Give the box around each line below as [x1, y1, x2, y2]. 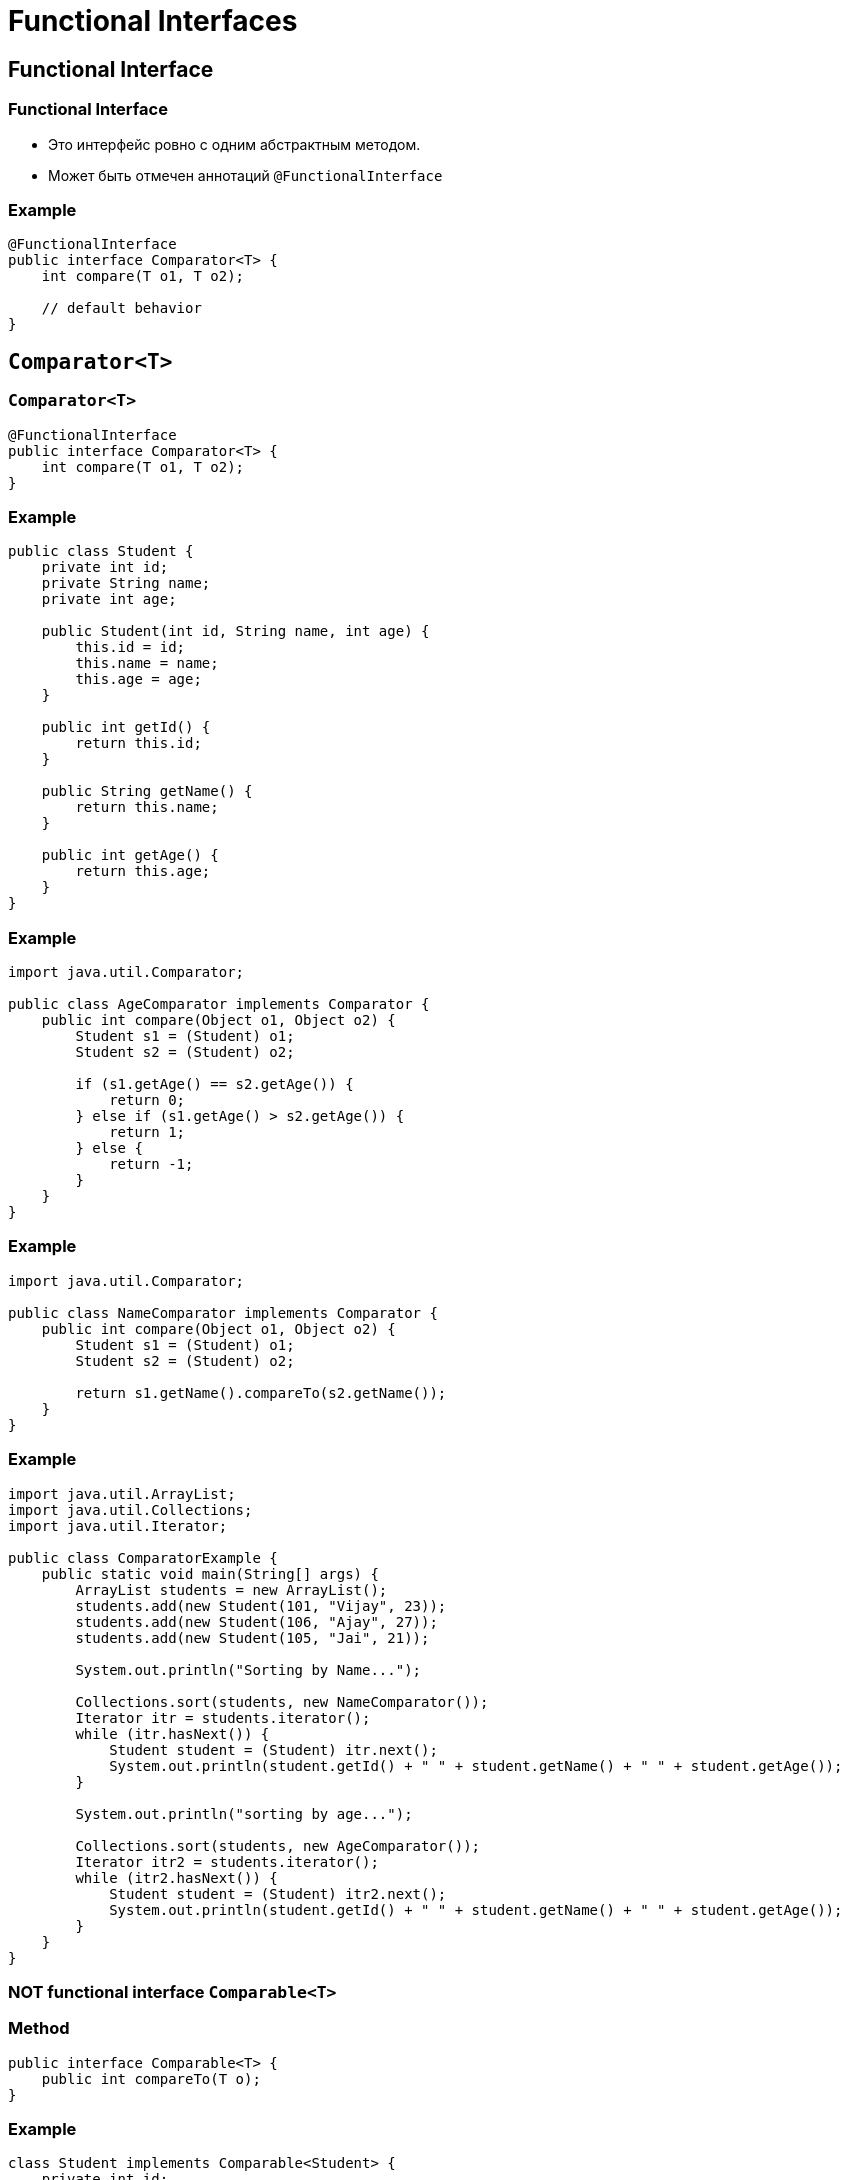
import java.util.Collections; [8, 1501, 253, 1518]
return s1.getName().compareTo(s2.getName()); [75, 1384, 447, 1401]
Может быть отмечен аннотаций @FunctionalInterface [48, 166, 443, 184]
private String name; [41, 575, 211, 592]
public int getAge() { [41, 847, 219, 864]
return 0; [109, 1092, 186, 1109]
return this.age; [75, 863, 211, 880]
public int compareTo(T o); [41, 2070, 261, 2087]
